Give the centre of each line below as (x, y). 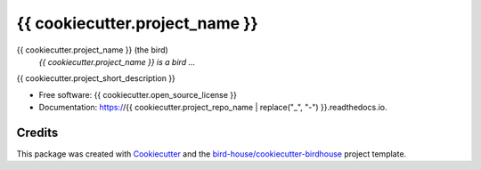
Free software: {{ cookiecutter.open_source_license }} (138, 94)
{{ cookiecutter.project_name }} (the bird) (92, 50)
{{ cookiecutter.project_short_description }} (96, 78)
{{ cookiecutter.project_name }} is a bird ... (117, 61)
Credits (37, 132)
